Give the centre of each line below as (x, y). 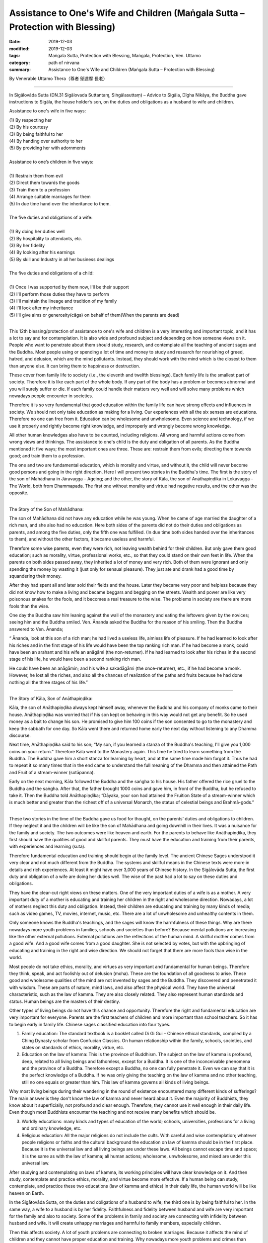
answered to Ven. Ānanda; (36, 629)
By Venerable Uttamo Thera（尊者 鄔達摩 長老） (58, 79)
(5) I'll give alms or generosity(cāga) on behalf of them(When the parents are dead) (94, 315)
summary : (20, 69)
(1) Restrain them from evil (36, 176)
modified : (19, 48)
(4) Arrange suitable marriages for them (50, 197)
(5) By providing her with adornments (47, 148)
